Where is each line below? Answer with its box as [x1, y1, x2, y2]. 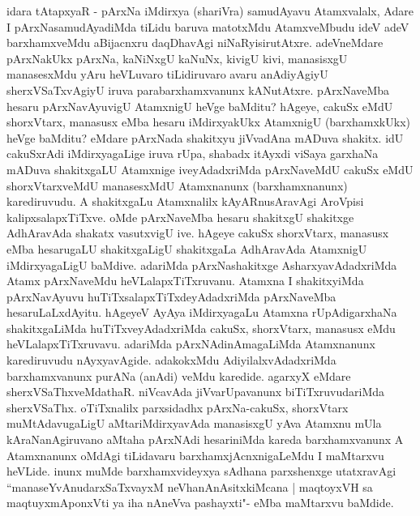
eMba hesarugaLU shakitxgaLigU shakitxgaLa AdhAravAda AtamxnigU [6, 240, 367, 257]
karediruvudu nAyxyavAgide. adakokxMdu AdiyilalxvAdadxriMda [6, 352, 336, 369]
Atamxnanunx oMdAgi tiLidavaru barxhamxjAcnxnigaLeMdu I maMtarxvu [6, 446, 384, 463]
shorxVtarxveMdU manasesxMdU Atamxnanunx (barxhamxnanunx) [6, 177, 348, 194]
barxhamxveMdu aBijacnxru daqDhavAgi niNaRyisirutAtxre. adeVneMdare [6, 34, 384, 51]
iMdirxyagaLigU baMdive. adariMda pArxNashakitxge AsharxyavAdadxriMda [6, 256, 397, 273]
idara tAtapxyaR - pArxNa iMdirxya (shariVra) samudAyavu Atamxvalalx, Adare [6, 2, 414, 19]
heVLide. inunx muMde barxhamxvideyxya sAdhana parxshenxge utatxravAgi [6, 463, 396, 480]
